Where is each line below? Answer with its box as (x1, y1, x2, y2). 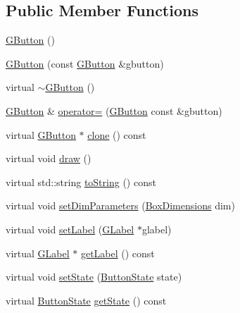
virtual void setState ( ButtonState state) (6, 269, 182, 284)
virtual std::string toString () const (6, 174, 156, 189)
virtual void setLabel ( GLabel (6, 221, 134, 236)
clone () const (87, 127, 146, 142)
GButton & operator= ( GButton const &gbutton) (6, 103, 222, 118)
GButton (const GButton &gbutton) (6, 56, 164, 70)
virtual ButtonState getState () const (6, 293, 167, 307)
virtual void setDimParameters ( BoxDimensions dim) (6, 198, 235, 213)
